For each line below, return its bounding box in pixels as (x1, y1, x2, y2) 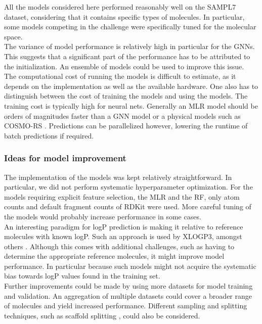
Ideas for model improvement (4, 152, 126, 164)
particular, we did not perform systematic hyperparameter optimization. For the (4, 181, 253, 192)
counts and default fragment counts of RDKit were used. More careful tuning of (4, 201, 251, 212)
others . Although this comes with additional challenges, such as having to (4, 241, 235, 251)
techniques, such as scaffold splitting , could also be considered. (4, 310, 200, 320)
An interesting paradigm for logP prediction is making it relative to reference (4, 221, 243, 232)
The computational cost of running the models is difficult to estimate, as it (4, 71, 236, 81)
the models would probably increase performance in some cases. (4, 211, 201, 221)
